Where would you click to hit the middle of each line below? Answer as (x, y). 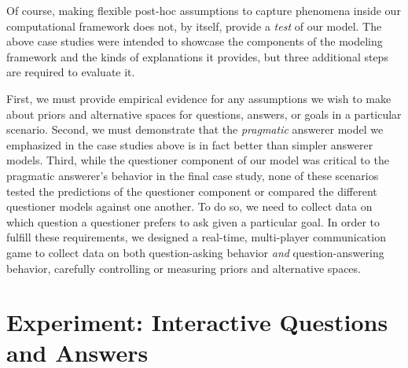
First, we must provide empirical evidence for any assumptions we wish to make (199, 98)
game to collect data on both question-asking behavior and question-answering (195, 252)
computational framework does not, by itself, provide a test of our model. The (194, 26)
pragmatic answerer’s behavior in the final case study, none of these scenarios (193, 175)
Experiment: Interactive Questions (197, 322)
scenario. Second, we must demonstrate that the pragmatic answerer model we (195, 129)
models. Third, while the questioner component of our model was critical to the (198, 160)
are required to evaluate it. (71, 72)
